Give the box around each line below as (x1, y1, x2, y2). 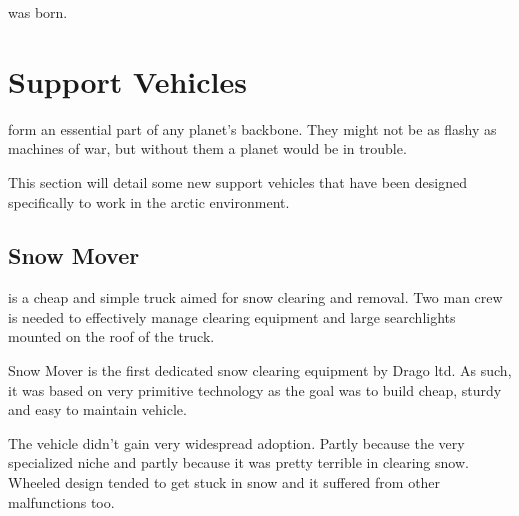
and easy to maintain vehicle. (8, 399, 187, 420)
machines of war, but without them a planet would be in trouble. (8, 138, 407, 159)
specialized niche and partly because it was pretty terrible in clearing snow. (8, 452, 469, 473)
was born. (8, 2, 68, 22)
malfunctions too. (8, 491, 115, 512)
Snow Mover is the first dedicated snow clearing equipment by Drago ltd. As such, (8, 360, 512, 381)
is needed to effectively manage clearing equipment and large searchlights (8, 306, 456, 327)
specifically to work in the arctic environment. (8, 191, 290, 212)
